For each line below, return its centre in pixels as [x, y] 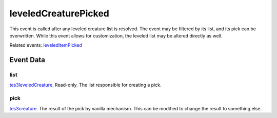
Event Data [27, 60]
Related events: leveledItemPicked [46, 45]
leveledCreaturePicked [60, 13]
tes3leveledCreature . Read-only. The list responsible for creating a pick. [85, 85]
